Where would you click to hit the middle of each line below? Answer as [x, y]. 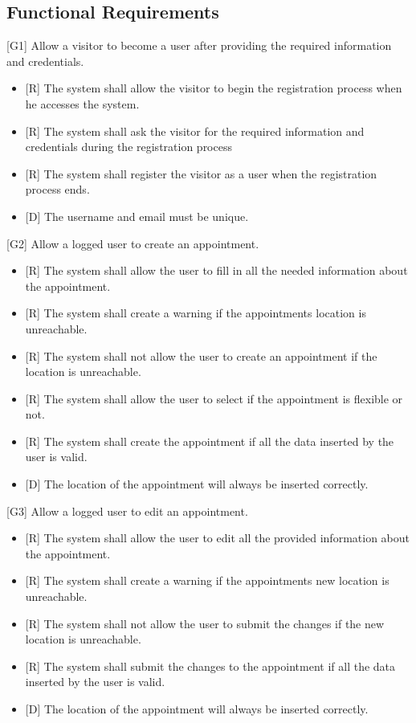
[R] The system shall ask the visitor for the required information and [195, 131]
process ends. [57, 189]
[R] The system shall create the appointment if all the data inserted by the [210, 441]
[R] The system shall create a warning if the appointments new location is [207, 580]
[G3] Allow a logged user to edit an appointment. [127, 511]
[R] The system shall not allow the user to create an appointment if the [201, 355]
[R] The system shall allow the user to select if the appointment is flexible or [214, 398]
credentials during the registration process [128, 147]
